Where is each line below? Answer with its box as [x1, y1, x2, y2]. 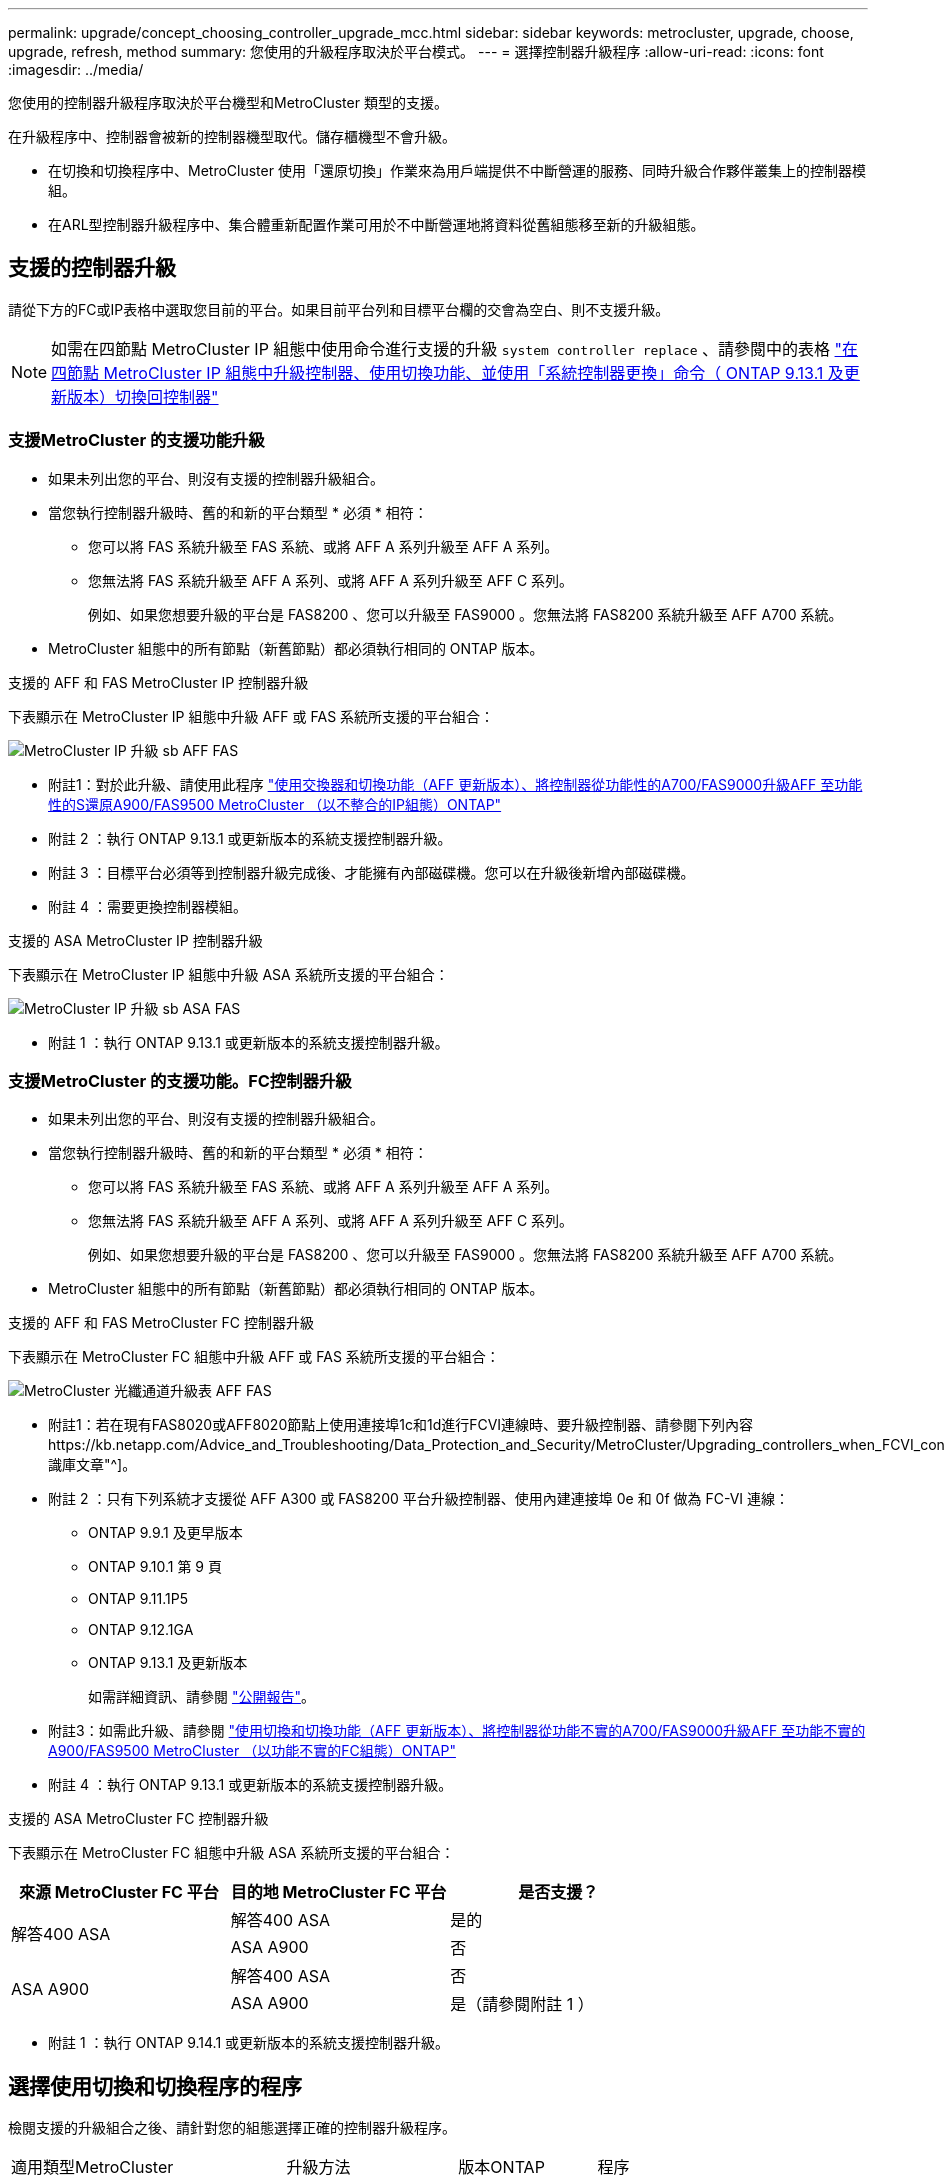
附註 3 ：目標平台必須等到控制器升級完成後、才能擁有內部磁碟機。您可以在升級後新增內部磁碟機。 [48, 863, 695, 881]
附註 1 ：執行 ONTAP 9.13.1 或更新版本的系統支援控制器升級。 [48, 1033, 449, 1051]
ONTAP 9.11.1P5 [88, 1590, 188, 1608]
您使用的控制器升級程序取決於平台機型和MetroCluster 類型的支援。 [8, 94, 448, 111]
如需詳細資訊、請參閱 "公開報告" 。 [88, 1688, 315, 1706]
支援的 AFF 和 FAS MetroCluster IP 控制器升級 [8, 673, 309, 691]
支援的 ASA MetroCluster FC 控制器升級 [8, 1810, 269, 1828]
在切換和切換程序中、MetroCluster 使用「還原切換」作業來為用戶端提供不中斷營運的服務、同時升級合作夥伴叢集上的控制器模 [48, 162, 866, 179]
